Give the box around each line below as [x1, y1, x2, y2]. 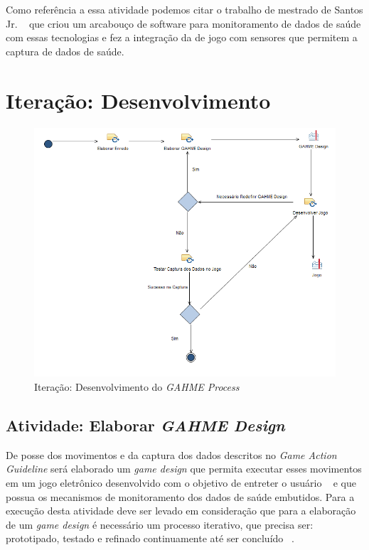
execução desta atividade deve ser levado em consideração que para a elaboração [6, 503, 356, 518]
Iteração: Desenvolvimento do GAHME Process [34, 379, 240, 394]
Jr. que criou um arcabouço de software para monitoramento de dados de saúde [6, 16, 361, 31]
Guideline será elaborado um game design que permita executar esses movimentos [6, 461, 362, 476]
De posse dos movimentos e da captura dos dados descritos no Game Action [6, 447, 337, 462]
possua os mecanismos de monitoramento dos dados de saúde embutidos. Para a [6, 489, 355, 504]
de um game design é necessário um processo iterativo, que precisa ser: [6, 517, 314, 532]
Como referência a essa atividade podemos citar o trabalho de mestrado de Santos [6, 2, 363, 16]
